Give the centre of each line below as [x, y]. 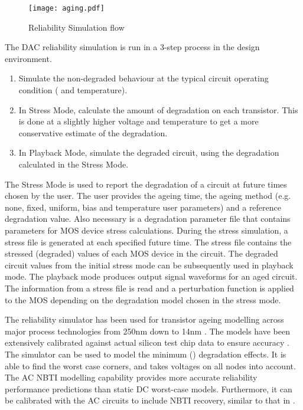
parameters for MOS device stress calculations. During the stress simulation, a [146, 230]
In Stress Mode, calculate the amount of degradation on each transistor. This [158, 109]
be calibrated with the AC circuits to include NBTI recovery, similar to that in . [150, 400]
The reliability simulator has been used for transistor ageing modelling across [144, 319]
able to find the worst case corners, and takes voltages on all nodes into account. [150, 365]
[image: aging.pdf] [66, 8]
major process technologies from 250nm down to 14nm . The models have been [147, 331]
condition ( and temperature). [73, 90]
